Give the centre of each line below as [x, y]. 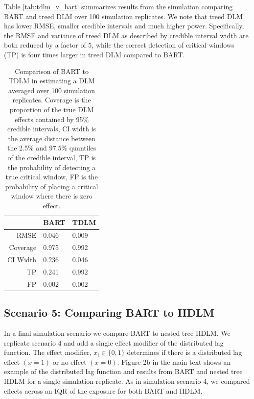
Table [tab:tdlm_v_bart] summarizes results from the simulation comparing [118, 6]
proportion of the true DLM [52, 109]
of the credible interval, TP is [52, 157]
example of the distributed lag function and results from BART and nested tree [123, 371]
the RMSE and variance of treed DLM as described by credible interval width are [126, 35]
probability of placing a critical [52, 186]
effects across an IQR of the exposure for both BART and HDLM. [103, 390]
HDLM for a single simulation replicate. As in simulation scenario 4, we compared [127, 381]
